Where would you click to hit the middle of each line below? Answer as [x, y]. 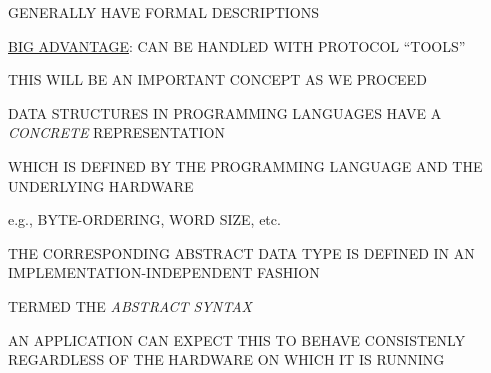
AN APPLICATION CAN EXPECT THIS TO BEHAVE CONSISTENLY [237, 339]
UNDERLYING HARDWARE [101, 185]
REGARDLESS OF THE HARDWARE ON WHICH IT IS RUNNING [226, 359]
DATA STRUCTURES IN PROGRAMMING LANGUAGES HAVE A [225, 112]
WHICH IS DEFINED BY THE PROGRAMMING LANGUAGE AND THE [245, 165]
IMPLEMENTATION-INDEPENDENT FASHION [164, 272]
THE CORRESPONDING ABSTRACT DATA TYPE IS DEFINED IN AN [241, 252]
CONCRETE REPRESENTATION [116, 132]
